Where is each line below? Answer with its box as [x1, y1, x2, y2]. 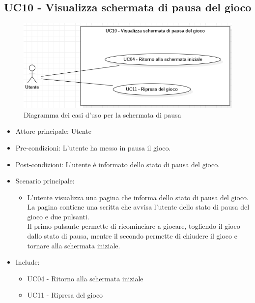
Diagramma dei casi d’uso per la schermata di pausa [24, 109, 181, 120]
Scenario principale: [15, 176, 75, 186]
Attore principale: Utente [15, 126, 91, 136]
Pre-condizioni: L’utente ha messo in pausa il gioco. [15, 142, 171, 152]
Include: [15, 257, 40, 267]
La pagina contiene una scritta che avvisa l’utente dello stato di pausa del [27, 202, 250, 212]
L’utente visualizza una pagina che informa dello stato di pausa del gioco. [27, 192, 249, 202]
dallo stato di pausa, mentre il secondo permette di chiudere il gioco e [27, 231, 237, 241]
